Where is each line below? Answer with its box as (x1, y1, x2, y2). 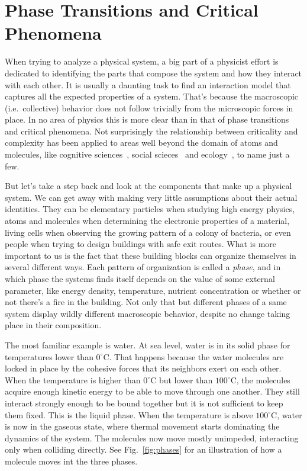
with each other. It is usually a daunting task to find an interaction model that (5, 78, 291, 91)
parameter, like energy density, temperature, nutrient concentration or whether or (5, 284, 301, 296)
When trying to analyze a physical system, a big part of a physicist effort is (5, 55, 279, 68)
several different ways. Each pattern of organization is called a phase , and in (5, 261, 281, 273)
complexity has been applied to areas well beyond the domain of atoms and (5, 136, 278, 149)
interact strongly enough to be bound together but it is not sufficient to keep (5, 396, 283, 409)
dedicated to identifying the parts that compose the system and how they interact (5, 66, 302, 79)
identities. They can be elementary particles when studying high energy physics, (5, 203, 295, 215)
